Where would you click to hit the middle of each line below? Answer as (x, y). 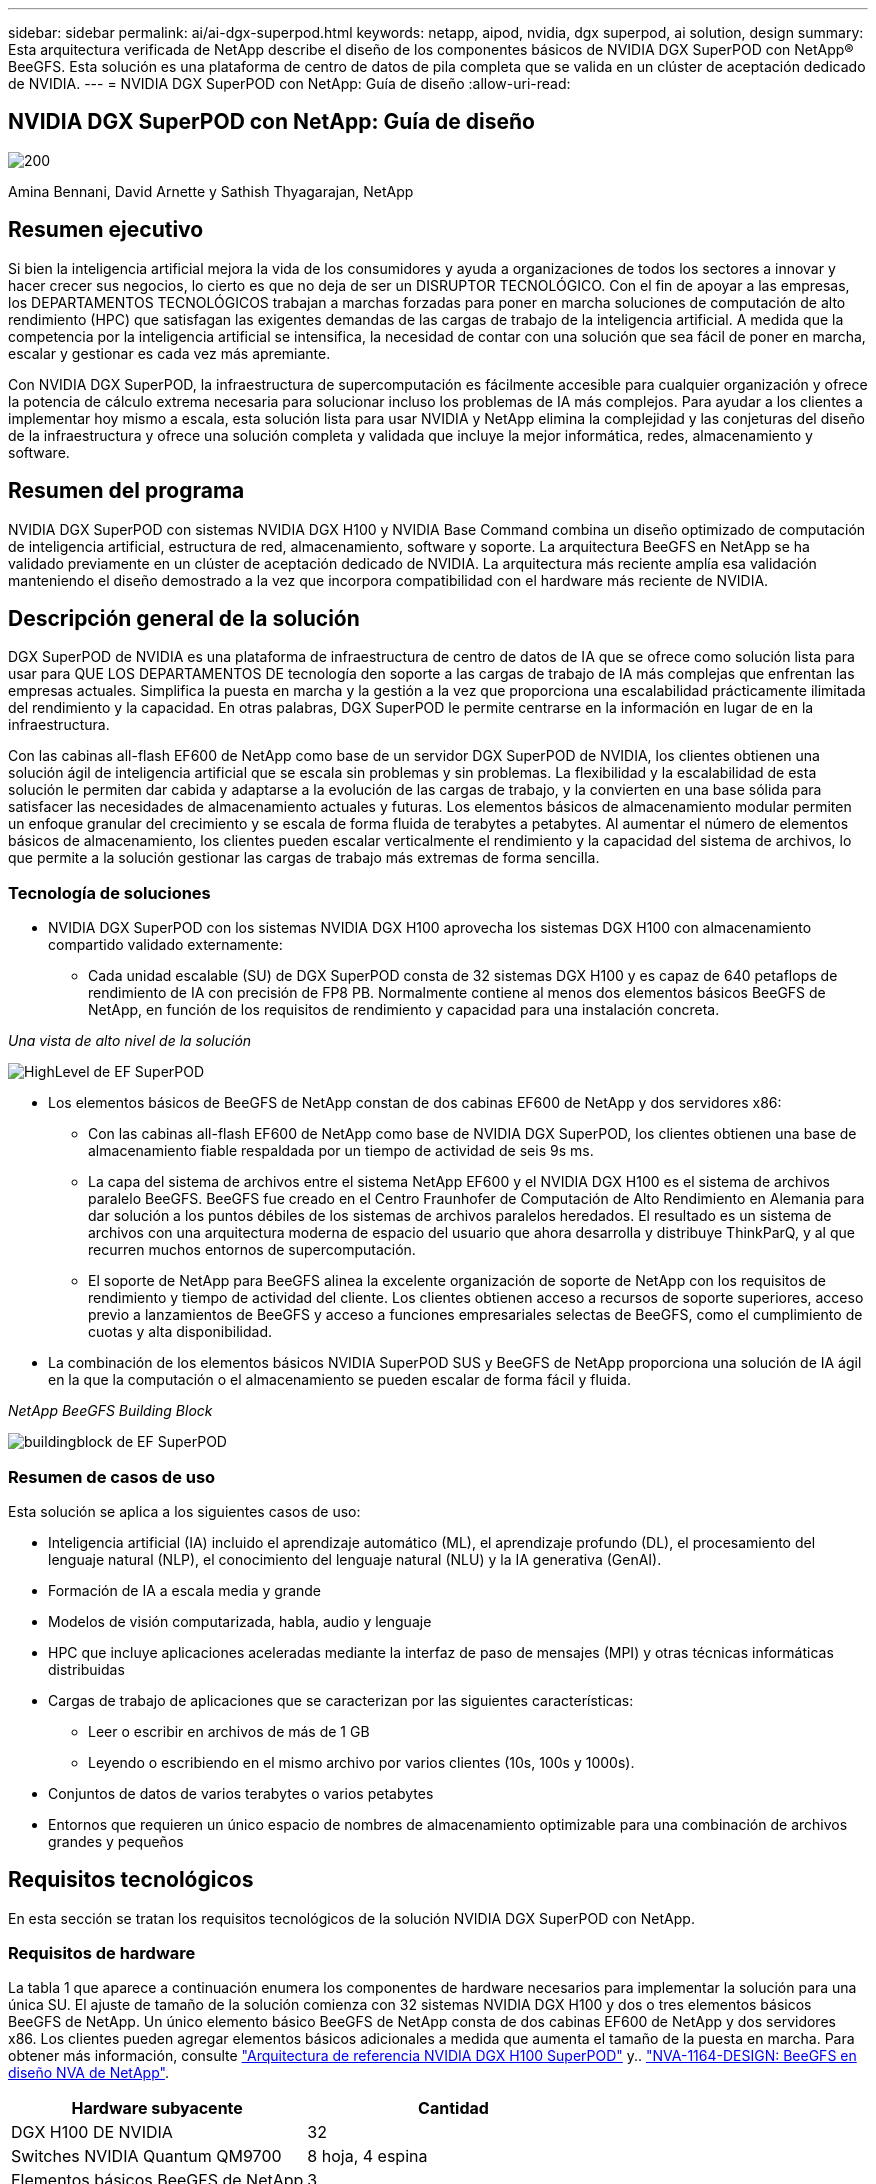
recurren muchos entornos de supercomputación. (252, 1250)
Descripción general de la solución (184, 618)
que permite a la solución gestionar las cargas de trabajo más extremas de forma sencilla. (304, 858)
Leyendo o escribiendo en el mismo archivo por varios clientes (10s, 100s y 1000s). (361, 1762)
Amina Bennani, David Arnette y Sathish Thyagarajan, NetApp (211, 191)
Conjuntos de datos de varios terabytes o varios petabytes (241, 1793)
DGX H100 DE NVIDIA (92, 2132)
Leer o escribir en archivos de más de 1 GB (229, 1731)
